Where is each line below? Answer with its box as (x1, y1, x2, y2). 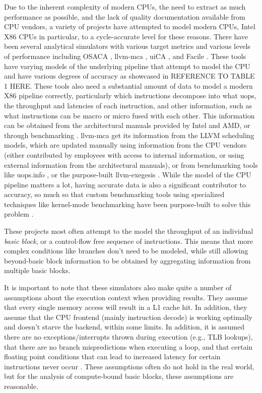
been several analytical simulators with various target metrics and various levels (4, 41, 250, 51)
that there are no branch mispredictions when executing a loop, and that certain (4, 341, 253, 352)
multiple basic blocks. (4, 265, 71, 276)
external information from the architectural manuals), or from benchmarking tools (4, 159, 258, 170)
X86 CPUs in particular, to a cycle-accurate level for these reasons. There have (4, 31, 248, 41)
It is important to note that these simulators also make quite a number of (4, 282, 232, 293)
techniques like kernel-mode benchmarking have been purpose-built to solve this (4, 199, 251, 209)
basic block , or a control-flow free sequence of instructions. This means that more (4, 235, 253, 246)
